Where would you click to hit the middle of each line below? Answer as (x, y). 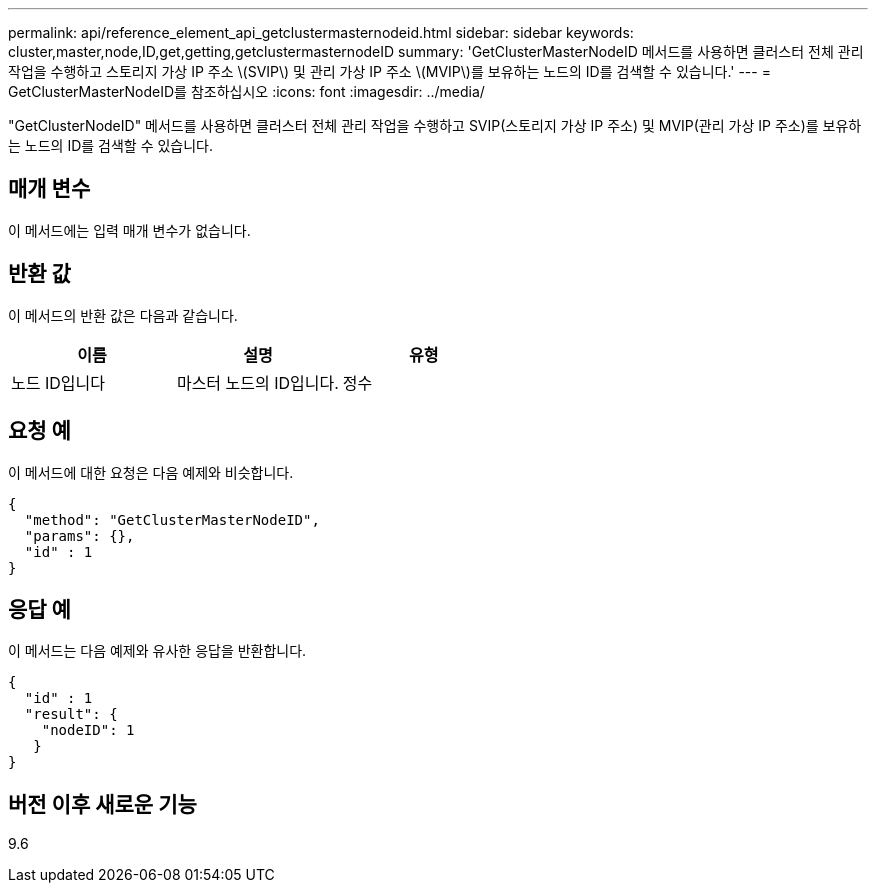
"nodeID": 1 (88, 730)
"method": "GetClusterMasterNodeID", (172, 519)
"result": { (71, 714)
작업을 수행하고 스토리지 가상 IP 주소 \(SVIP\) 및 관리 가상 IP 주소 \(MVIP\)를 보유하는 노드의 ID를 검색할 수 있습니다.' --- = (389, 71)
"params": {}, (79, 535)
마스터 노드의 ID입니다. (257, 382)
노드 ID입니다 (58, 382)
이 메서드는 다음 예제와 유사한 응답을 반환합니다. (157, 651)
